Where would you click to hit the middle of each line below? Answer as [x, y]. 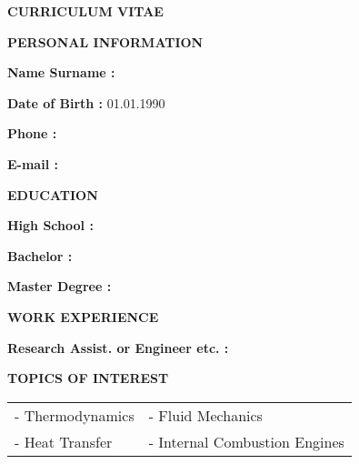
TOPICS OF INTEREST [88, 378]
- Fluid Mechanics [205, 415]
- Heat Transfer [64, 441]
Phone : [32, 133]
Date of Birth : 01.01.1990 [86, 102]
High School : [50, 225]
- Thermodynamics [75, 415]
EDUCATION [53, 194]
